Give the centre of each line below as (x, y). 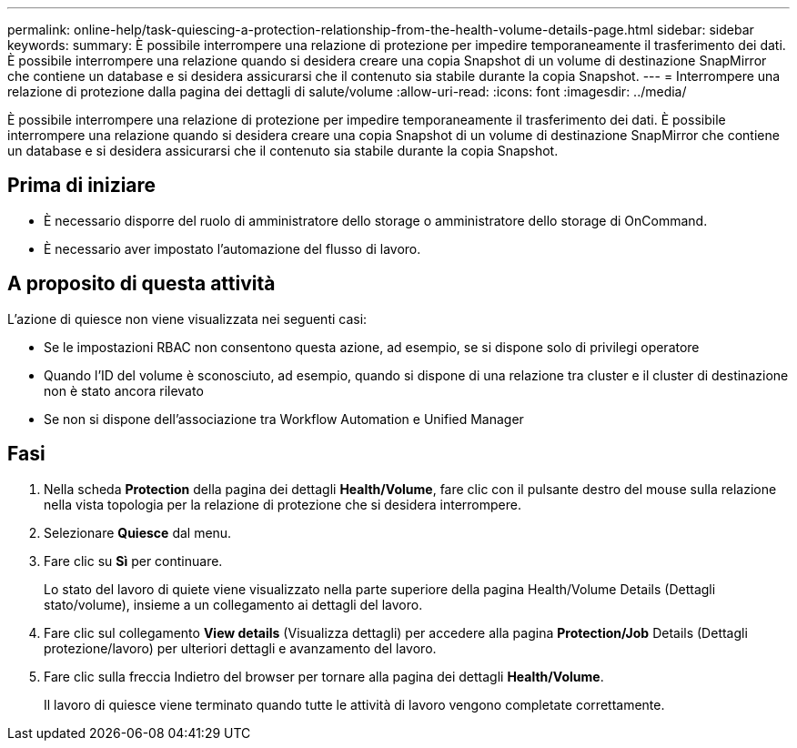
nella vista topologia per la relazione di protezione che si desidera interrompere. (282, 504)
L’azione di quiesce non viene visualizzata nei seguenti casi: (187, 318)
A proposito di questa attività (141, 284)
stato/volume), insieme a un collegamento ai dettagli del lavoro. (233, 604)
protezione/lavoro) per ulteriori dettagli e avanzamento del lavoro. (240, 648)
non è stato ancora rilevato (124, 390)
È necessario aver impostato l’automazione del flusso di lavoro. (232, 248)
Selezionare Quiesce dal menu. (138, 532)
